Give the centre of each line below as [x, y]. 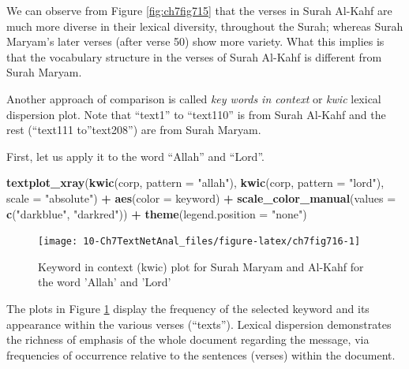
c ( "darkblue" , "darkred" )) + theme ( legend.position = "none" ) [157, 213]
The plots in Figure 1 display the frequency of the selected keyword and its [188, 308]
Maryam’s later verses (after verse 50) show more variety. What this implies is [195, 41]
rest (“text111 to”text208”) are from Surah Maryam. [134, 130]
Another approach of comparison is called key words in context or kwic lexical [194, 98]
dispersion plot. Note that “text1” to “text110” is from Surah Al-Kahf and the [196, 114]
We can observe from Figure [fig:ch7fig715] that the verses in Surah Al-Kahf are [199, 10]
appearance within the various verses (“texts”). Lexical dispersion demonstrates [199, 324]
